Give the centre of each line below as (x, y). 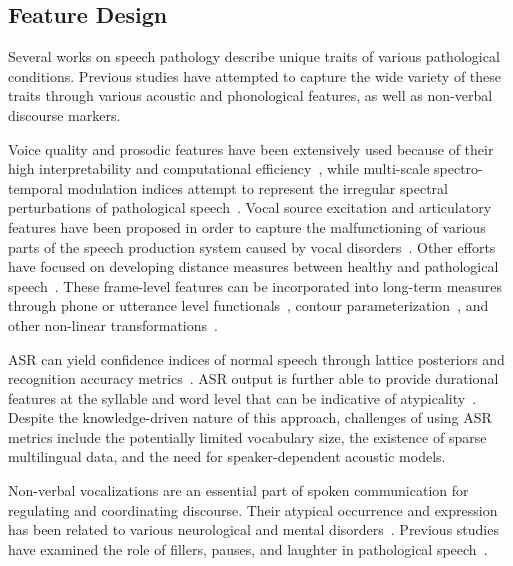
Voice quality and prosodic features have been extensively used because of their (251, 148)
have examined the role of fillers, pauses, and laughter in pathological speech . (248, 548)
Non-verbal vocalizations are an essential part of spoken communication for (238, 490)
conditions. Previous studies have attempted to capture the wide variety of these (255, 75)
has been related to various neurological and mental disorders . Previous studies (253, 529)
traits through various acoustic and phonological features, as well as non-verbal (250, 95)
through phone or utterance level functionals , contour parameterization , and (248, 305)
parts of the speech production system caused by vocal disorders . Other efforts (252, 246)
